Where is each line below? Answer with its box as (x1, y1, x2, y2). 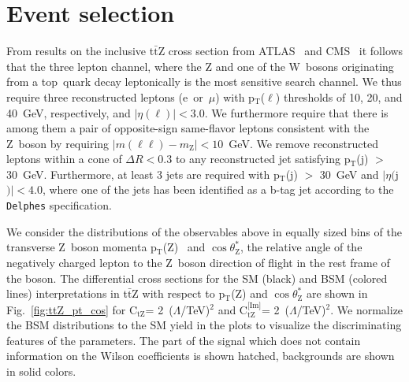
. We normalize (330, 301, 403, 317)
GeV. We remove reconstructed (229, 135, 379, 151)
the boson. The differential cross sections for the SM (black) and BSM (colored (6, 269, 388, 286)
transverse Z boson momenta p (6, 239, 157, 255)
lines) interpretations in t (6, 285, 128, 302)
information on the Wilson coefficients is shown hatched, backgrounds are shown (6, 347, 395, 364)
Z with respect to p (132, 285, 225, 302)
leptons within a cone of (6, 150, 122, 167)
